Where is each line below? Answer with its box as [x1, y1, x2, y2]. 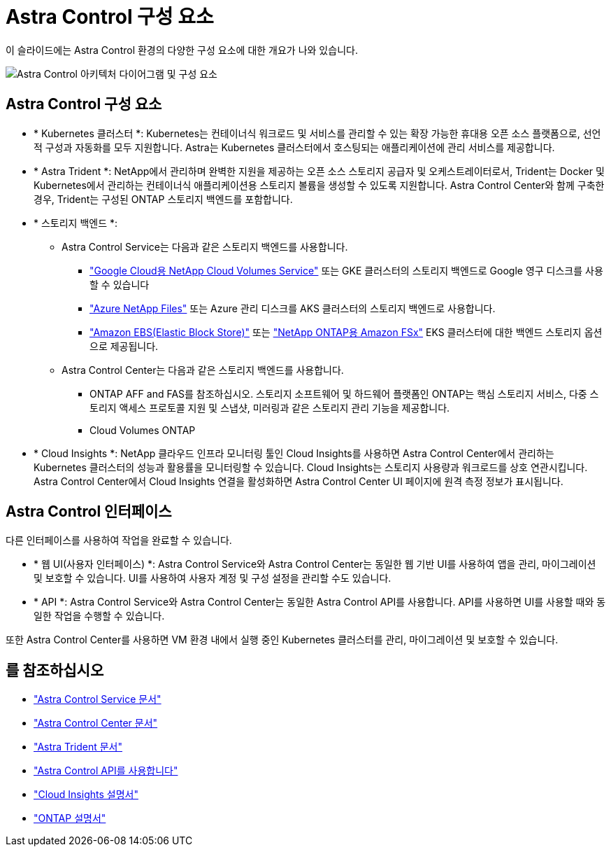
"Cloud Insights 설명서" [34, 788, 138, 801]
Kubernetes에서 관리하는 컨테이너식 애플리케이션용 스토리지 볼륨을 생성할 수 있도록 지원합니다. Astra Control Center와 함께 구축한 [34, 179, 605, 191]
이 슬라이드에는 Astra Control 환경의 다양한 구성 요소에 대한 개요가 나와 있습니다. [6, 43, 358, 56]
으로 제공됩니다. [89, 340, 159, 352]
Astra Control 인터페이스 [6, 503, 172, 521]
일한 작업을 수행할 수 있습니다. [34, 610, 165, 622]
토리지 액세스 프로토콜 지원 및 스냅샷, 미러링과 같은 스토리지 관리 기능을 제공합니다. [89, 401, 450, 414]
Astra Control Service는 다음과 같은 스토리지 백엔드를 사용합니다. [62, 240, 348, 253]
